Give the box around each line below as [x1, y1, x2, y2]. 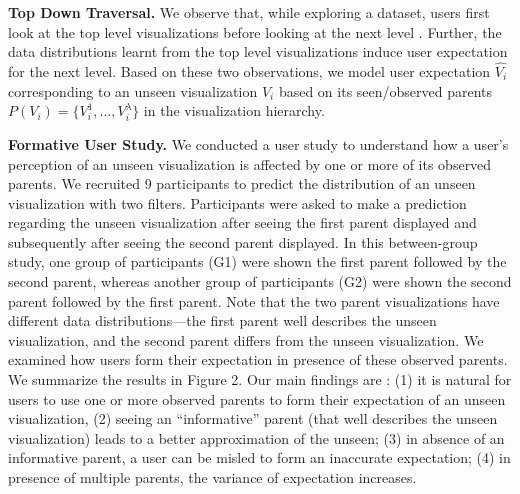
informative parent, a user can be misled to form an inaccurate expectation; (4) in [8, 447, 511, 468]
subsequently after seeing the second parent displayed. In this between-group [8, 231, 478, 252]
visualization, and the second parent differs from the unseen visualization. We [8, 329, 484, 350]
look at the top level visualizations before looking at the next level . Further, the [8, 21, 502, 42]
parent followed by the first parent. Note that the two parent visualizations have [8, 290, 500, 311]
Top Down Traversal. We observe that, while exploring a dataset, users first [8, 2, 490, 22]
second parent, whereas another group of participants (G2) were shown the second [8, 271, 512, 292]
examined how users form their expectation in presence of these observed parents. [8, 349, 508, 370]
